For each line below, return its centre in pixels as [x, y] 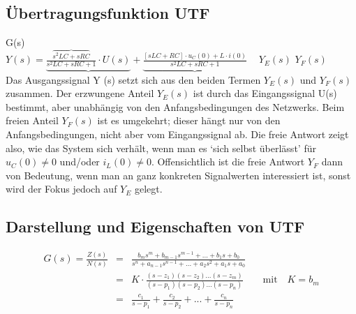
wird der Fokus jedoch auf [61, 189]
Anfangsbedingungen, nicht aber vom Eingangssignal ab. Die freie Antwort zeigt [177, 134]
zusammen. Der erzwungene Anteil [80, 93]
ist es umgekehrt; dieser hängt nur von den [189, 120]
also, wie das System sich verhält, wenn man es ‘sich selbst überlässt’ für [161, 148]
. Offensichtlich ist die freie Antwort [228, 162]
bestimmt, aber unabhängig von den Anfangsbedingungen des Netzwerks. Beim [175, 106]
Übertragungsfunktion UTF [108, 13]
